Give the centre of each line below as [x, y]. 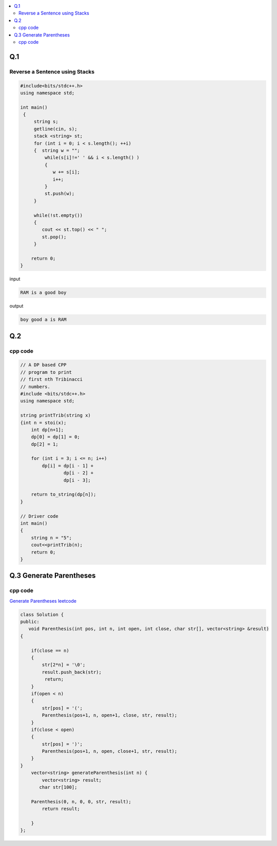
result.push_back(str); [72, 672]
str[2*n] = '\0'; [64, 665]
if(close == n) [50, 650]
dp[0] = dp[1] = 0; [56, 437]
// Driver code [39, 516]
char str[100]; [58, 787]
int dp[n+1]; [47, 430]
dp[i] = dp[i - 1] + [68, 466]
